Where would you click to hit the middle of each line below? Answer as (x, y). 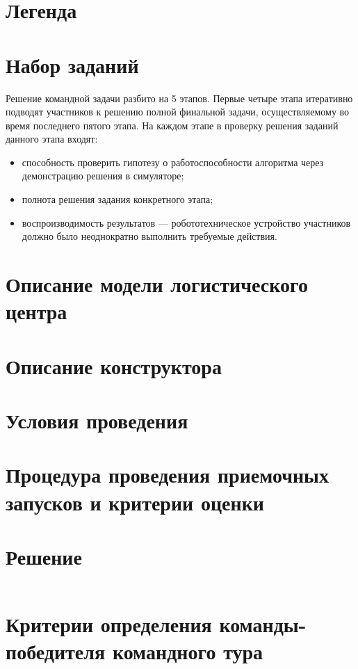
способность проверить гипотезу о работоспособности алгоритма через (173, 162)
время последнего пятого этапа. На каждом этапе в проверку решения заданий (172, 125)
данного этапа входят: (52, 139)
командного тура (188, 651)
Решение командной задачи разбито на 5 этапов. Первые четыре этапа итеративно (179, 98)
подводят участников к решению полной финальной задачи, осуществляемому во (178, 112)
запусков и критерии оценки (135, 502)
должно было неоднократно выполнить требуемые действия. (149, 236)
